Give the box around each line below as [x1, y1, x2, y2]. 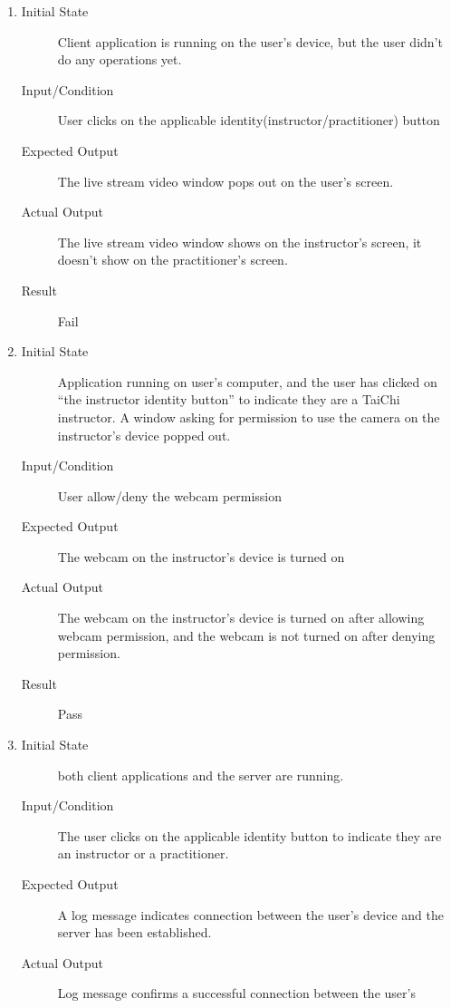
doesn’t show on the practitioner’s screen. [57, 250, 288, 269]
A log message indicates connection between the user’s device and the [57, 905, 444, 924]
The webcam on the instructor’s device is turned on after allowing [57, 608, 425, 627]
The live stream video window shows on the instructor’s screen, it [57, 232, 422, 251]
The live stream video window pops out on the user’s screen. [57, 171, 394, 190]
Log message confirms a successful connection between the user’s [57, 984, 416, 1003]
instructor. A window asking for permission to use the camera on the [57, 407, 440, 426]
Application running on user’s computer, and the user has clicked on [57, 372, 437, 391]
